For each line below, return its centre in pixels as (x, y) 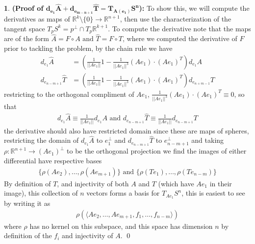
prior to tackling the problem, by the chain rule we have (88, 48)
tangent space (25, 28)
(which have (176, 183)
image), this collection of (41, 193)
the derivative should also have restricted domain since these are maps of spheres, (127, 130)
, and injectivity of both (93, 183)
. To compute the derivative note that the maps (179, 28)
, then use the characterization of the (176, 19)
